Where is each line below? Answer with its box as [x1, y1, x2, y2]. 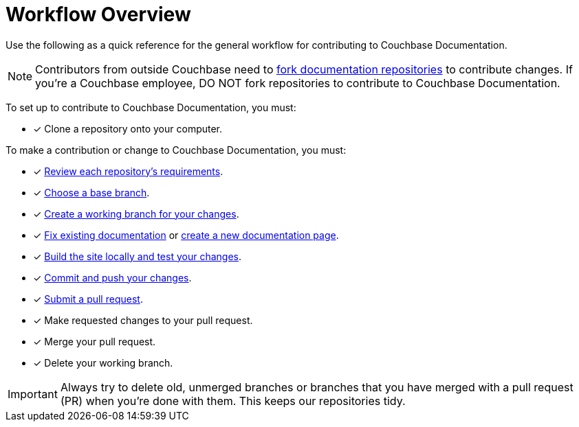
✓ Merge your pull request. [33, 335, 156, 347]
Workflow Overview [6, 3, 191, 26]
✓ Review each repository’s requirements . [33, 165, 223, 177]
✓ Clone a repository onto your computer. [33, 122, 223, 135]
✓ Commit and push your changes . [33, 271, 192, 284]
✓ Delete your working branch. [33, 356, 173, 369]
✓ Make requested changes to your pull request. [33, 314, 253, 326]
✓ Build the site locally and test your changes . [33, 250, 241, 262]
